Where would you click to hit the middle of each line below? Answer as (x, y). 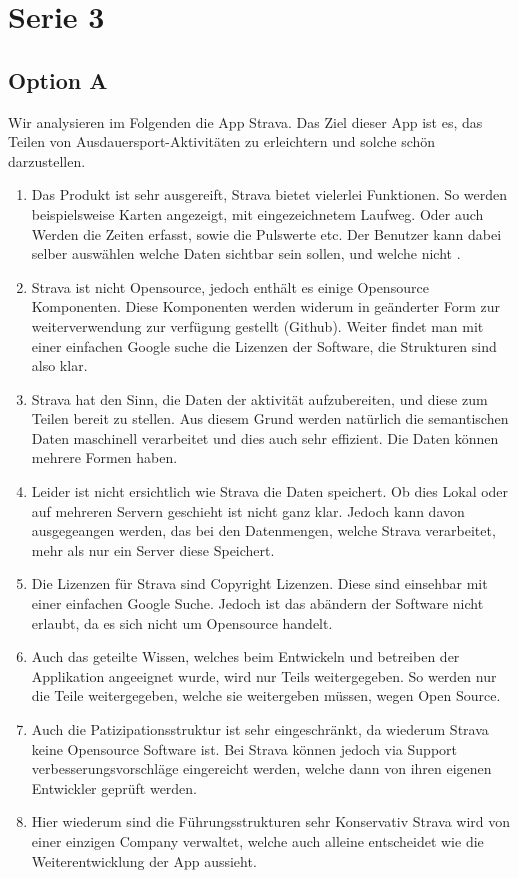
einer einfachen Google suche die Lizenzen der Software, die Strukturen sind (264, 345)
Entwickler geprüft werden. (114, 787)
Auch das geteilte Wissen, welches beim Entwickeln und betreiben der (245, 656)
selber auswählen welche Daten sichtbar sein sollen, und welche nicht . (246, 253)
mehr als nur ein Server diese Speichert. (153, 549)
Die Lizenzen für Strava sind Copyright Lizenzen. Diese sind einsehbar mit (259, 583)
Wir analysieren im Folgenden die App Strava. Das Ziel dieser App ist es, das (245, 121)
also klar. (59, 365)
